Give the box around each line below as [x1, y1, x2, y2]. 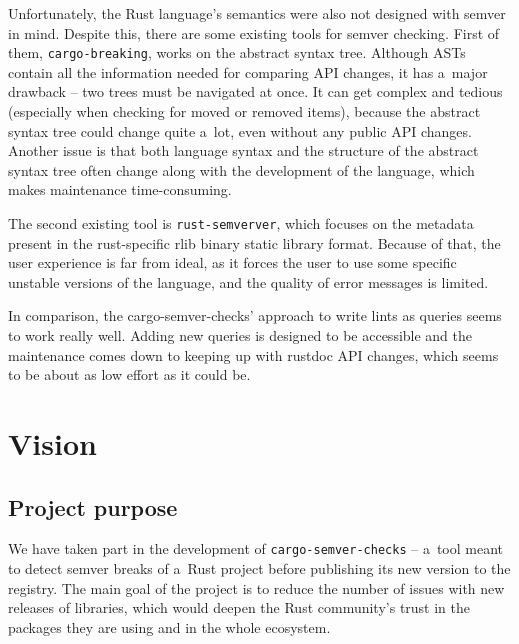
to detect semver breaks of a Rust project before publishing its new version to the [8, 558, 511, 579]
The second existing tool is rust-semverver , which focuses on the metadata [8, 213, 474, 233]
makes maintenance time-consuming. [8, 179, 232, 200]
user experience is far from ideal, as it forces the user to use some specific [8, 252, 457, 273]
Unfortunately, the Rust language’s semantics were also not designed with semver [8, 3, 506, 23]
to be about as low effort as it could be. [8, 364, 251, 385]
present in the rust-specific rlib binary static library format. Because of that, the [8, 232, 501, 253]
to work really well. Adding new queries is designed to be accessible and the [8, 325, 473, 346]
